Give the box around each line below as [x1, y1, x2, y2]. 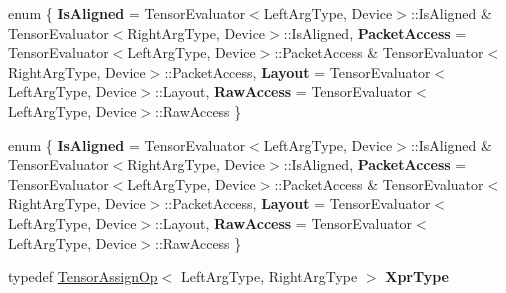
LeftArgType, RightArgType [180, 266, 358, 287]
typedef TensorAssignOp [8, 266, 158, 287]
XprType [385, 266, 449, 287]
